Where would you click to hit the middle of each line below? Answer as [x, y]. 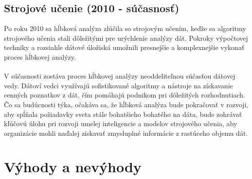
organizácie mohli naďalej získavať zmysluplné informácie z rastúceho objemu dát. [126, 133]
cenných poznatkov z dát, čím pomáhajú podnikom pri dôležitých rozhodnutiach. [125, 95]
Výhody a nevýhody [73, 166]
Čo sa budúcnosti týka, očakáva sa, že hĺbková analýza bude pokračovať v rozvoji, [126, 104]
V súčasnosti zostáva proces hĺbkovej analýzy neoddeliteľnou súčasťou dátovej [120, 76]
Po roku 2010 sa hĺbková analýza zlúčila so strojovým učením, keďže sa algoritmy [125, 28]
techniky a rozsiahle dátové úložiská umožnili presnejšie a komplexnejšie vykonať [124, 47]
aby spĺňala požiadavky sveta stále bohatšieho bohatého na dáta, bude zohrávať [123, 114]
